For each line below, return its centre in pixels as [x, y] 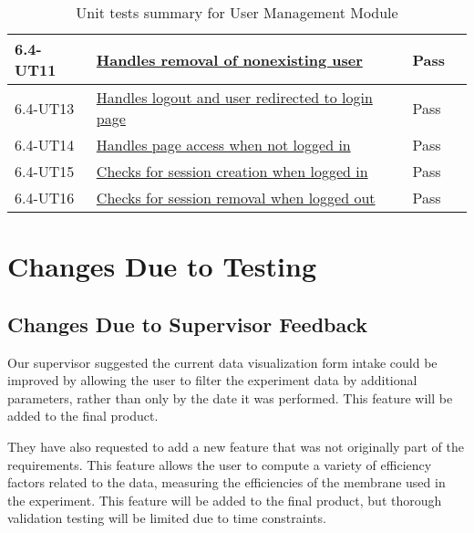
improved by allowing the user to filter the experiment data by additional [212, 380]
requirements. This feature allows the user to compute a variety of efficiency [220, 464]
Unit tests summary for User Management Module [237, 12]
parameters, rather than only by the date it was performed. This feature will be [230, 397]
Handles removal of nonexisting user [229, 59]
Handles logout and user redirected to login [234, 97]
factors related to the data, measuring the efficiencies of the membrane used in [227, 482]
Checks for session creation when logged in [232, 171]
